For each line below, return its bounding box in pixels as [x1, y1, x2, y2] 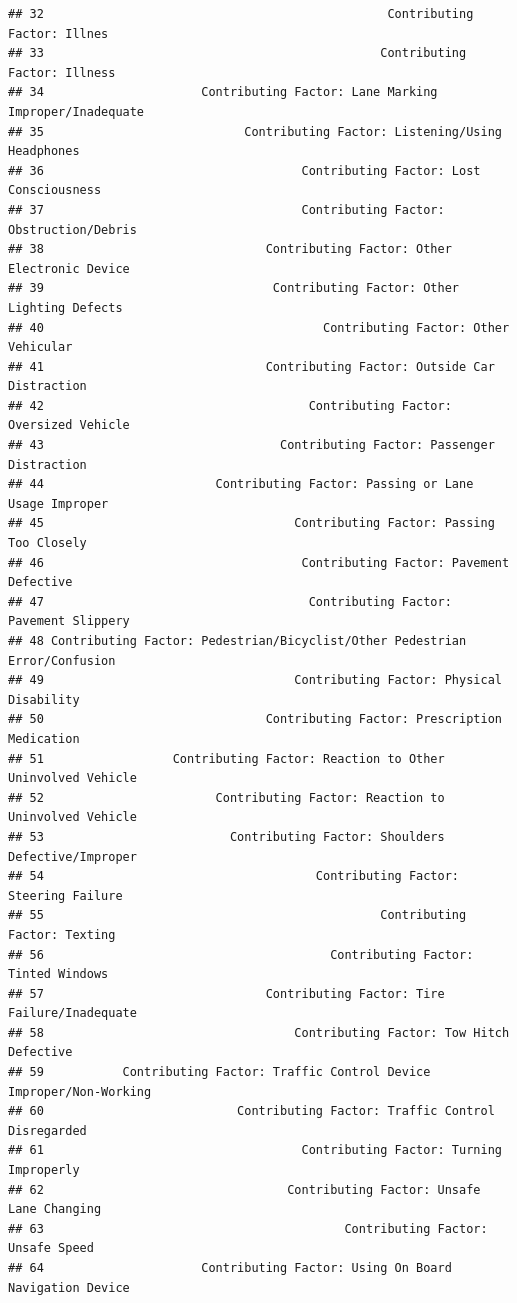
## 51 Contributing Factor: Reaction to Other [8, 751, 445, 766]
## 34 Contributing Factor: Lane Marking [8, 85, 438, 100]
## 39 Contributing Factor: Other [8, 281, 460, 296]
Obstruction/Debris [8, 222, 137, 237]
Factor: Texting [8, 927, 116, 942]
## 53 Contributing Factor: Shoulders [8, 829, 445, 844]
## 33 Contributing [8, 46, 467, 61]
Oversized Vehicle [8, 418, 130, 433]
